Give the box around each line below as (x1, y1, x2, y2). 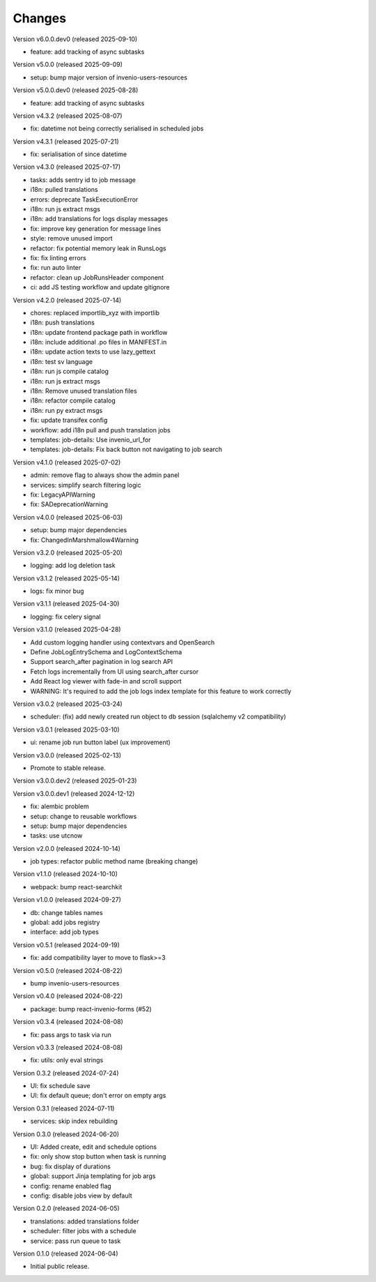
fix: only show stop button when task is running (30, 1152, 166, 1161)
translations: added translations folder (30, 1217, 139, 1226)
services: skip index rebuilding (30, 1117, 118, 1126)
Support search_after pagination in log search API (30, 658, 173, 666)
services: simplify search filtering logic (30, 481, 142, 489)
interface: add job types (30, 928, 99, 936)
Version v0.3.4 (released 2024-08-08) (13, 1018, 123, 1026)
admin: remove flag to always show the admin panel (30, 471, 180, 479)
